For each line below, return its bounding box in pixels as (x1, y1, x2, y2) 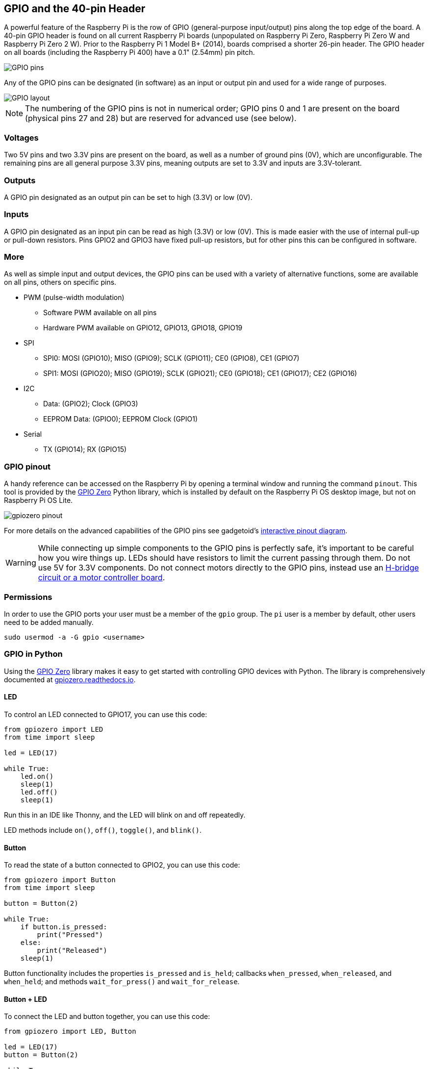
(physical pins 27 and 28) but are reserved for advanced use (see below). (25, 113, 297, 124)
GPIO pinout (4, 461, 51, 472)
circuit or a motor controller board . (38, 572, 165, 583)
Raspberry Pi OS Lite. (4, 496, 73, 505)
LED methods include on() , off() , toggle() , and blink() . (4, 825, 202, 834)
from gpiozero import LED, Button (4, 1027, 136, 1036)
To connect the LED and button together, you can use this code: (4, 1012, 210, 1021)
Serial (24, 430, 42, 439)
